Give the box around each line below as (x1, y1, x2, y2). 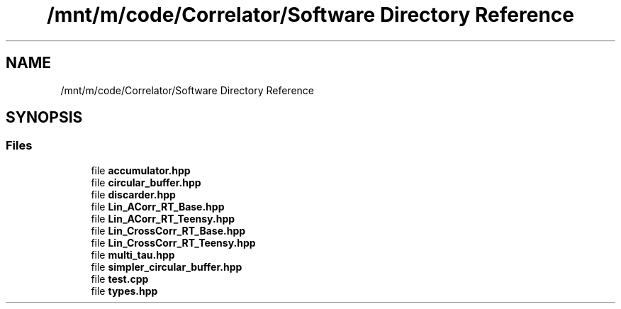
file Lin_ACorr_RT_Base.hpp (91, 200, 225, 213)
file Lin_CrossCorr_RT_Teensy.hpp (91, 236, 256, 249)
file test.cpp (91, 272, 149, 285)
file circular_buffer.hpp (91, 176, 201, 189)
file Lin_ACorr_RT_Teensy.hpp (91, 212, 235, 225)
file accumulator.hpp (91, 164, 191, 176)
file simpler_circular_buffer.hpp (91, 260, 242, 273)
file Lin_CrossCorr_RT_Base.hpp (91, 224, 246, 237)
